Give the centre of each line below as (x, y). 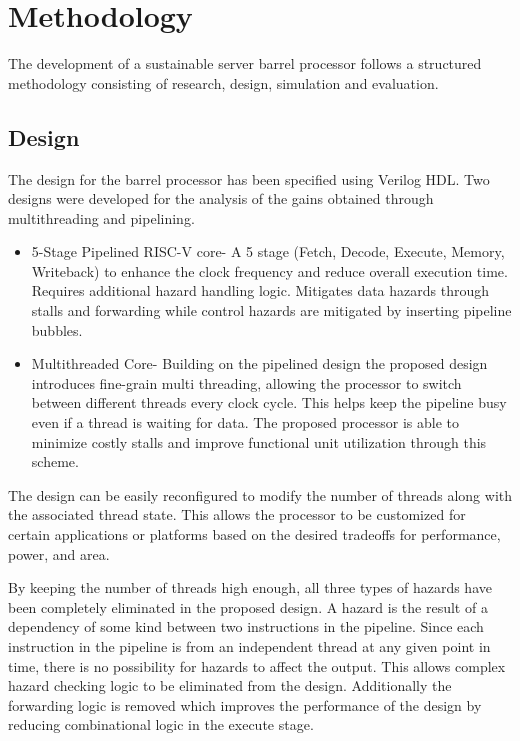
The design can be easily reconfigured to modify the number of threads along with (260, 494)
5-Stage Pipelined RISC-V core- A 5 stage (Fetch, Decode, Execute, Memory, (268, 251)
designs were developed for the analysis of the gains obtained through (221, 198)
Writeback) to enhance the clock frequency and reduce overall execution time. (269, 270)
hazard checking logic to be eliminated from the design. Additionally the (230, 685)
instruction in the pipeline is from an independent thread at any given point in (249, 645)
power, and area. (59, 553)
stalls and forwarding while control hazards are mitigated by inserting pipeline (271, 310)
